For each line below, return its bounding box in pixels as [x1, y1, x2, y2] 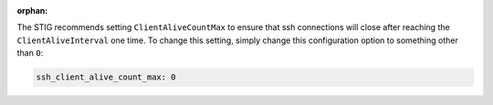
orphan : [16, 5, 48, 16]
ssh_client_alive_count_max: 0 [36, 72, 177, 82]
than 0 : [16, 47, 44, 58]
